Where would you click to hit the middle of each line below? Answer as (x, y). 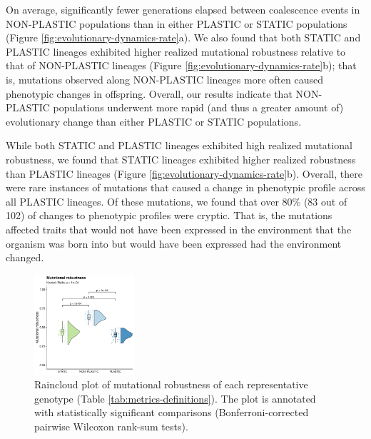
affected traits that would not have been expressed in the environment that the (179, 229)
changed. (25, 257)
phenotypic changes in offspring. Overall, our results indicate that (149, 93)
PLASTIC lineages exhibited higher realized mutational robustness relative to (176, 51)
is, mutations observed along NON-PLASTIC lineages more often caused (164, 79)
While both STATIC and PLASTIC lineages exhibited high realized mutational (179, 145)
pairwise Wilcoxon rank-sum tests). (111, 426)
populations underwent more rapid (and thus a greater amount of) (198, 107)
